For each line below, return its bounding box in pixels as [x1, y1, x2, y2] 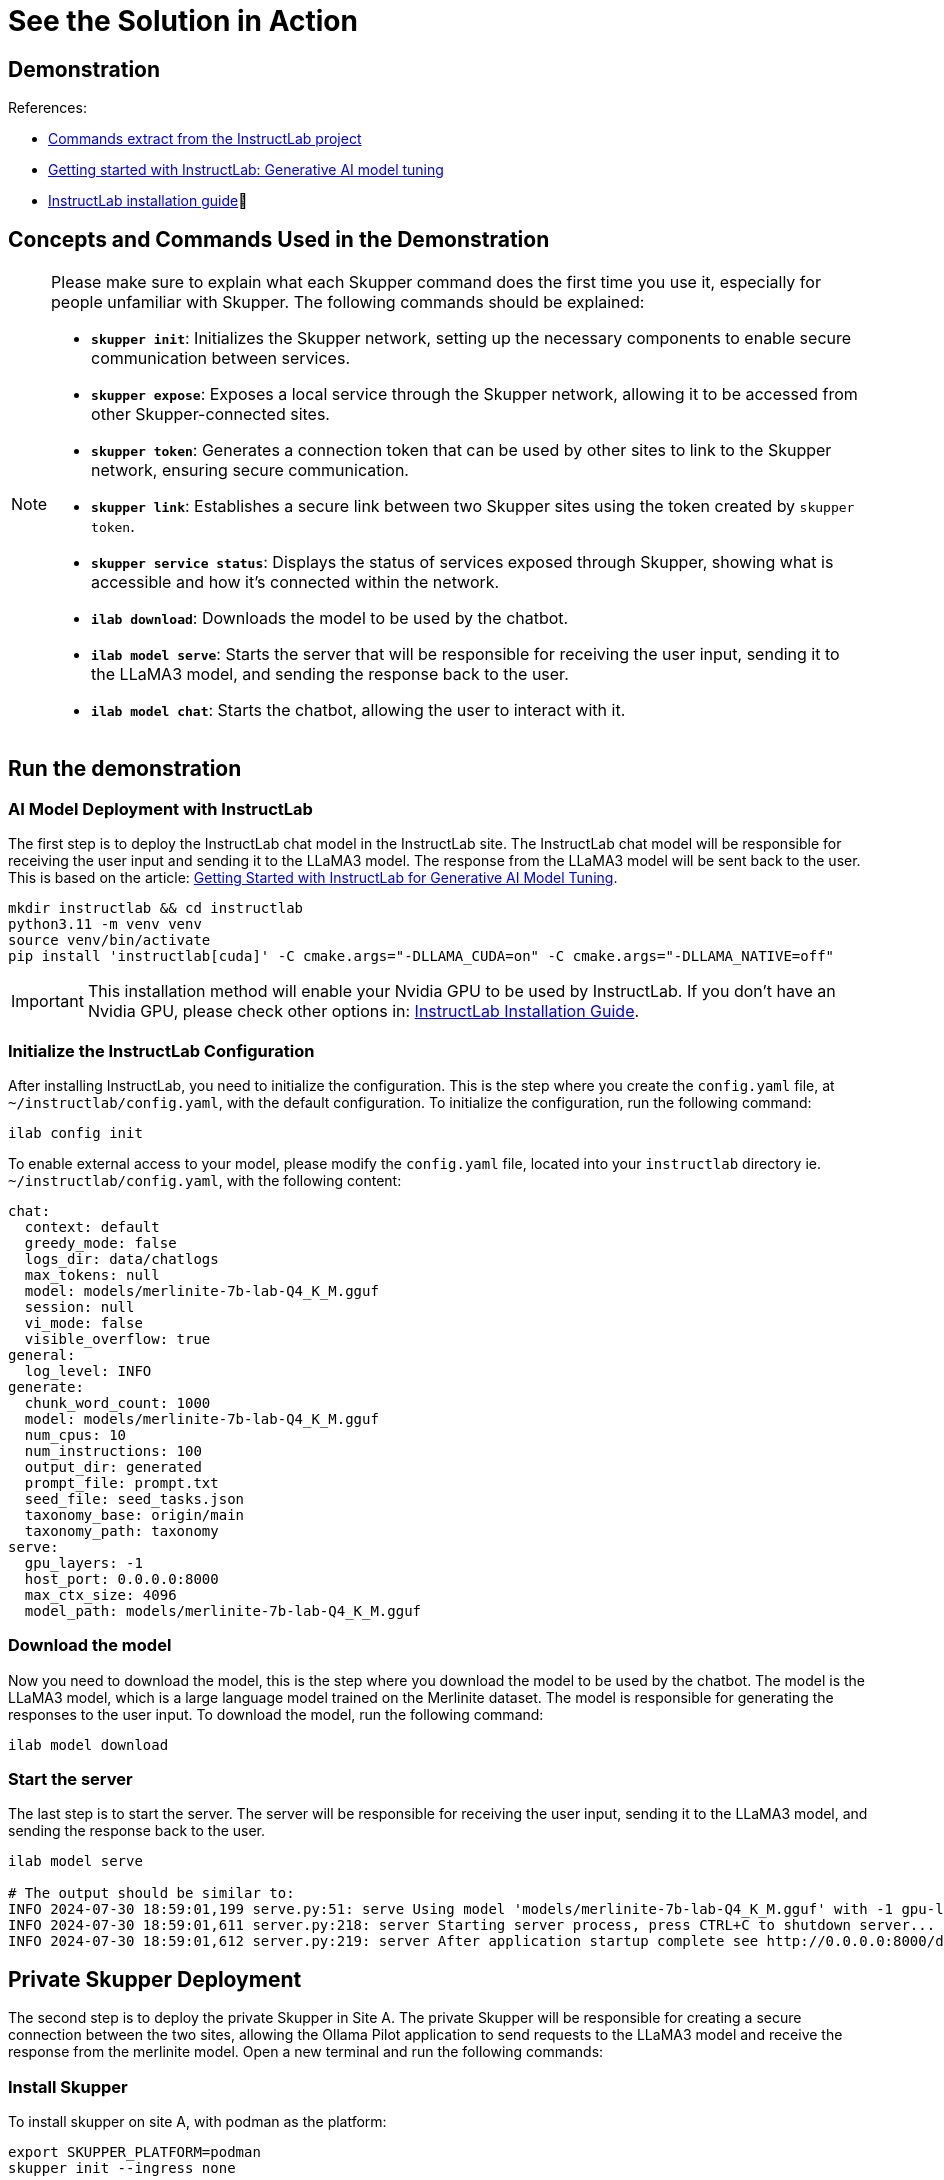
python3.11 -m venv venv [8, 916, 202, 933]
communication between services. [91, 348, 350, 369]
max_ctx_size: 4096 [24, 1586, 177, 1603]
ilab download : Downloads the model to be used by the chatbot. [91, 608, 569, 629]
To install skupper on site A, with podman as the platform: [8, 2113, 387, 2131]
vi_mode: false [24, 1314, 143, 1331]
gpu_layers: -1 [24, 1554, 143, 1571]
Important [11, 991, 84, 1012]
